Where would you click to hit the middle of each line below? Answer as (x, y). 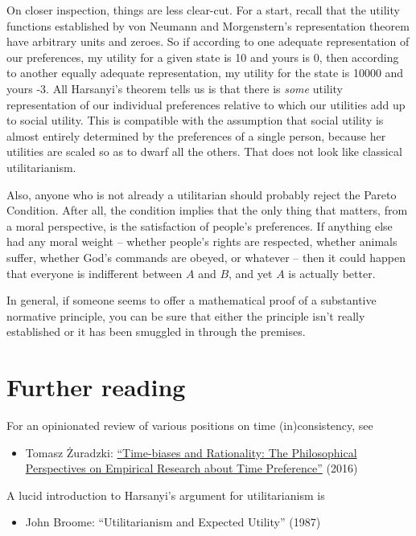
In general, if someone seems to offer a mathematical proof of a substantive (192, 300)
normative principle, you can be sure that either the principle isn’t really (186, 315)
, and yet (251, 273)
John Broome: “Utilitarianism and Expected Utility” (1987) (173, 522)
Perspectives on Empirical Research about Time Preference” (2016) (192, 468)
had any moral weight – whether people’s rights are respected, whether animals (202, 241)
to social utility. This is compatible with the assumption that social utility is (195, 120)
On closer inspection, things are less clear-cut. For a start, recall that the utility (203, 10)
